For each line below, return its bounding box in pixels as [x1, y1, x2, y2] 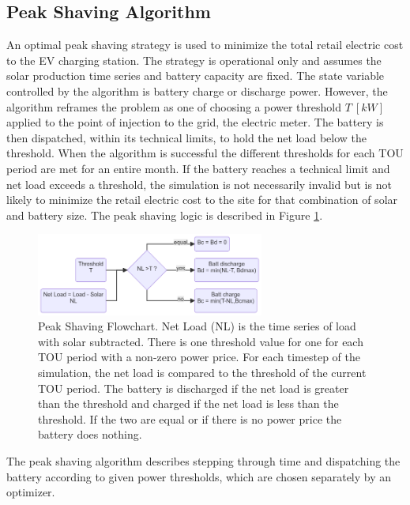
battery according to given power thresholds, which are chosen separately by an [6, 468, 392, 484]
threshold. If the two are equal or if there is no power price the [38, 410, 342, 427]
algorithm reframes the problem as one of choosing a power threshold [6, 98, 342, 115]
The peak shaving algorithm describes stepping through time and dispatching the [6, 453, 401, 469]
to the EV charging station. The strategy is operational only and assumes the [6, 51, 382, 68]
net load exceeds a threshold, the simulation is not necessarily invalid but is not [6, 175, 392, 192]
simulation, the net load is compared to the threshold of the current [38, 364, 367, 381]
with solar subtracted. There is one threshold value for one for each [38, 333, 363, 349]
